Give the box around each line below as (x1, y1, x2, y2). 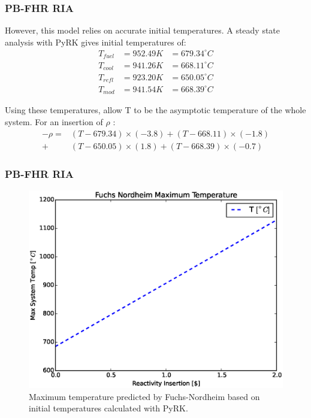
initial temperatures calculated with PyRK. (29, 402, 188, 414)
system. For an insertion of (5, 115, 103, 128)
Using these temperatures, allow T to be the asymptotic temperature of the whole (5, 104, 306, 116)
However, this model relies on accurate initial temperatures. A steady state (5, 24, 280, 37)
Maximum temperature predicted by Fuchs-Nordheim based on (29, 390, 260, 402)
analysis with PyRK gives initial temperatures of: (5, 35, 186, 48)
